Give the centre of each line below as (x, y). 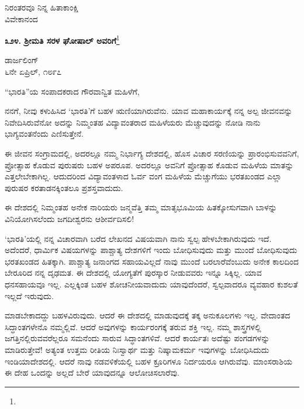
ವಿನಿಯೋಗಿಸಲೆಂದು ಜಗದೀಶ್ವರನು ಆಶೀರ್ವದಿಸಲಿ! (70, 218)
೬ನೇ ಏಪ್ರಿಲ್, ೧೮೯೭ (33, 72)
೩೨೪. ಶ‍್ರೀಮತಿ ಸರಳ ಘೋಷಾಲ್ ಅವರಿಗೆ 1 (62, 39)
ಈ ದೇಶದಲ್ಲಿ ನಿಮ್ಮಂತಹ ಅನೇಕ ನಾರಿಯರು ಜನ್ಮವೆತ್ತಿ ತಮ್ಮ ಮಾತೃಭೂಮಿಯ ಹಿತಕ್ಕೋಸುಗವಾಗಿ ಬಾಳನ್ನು (141, 207)
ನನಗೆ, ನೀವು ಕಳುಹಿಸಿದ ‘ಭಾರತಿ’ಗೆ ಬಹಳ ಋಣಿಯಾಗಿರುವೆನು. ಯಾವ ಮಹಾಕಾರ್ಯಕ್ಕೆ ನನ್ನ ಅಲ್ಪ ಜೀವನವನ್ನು (149, 111)
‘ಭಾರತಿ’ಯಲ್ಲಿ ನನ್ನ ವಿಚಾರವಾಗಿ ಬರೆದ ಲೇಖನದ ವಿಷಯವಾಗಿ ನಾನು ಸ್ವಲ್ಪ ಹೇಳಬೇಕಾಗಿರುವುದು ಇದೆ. (138, 238)
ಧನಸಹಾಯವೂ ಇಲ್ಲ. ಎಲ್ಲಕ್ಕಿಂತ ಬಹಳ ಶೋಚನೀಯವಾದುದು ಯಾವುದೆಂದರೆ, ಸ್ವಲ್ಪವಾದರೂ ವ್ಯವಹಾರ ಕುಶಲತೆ (151, 284)
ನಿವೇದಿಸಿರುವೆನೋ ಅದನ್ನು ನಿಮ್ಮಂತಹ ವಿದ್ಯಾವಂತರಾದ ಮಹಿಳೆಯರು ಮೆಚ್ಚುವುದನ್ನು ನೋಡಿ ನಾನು (133, 122)
